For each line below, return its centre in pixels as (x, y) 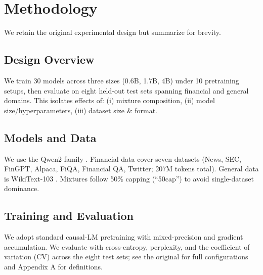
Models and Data (50, 137)
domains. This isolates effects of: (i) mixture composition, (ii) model (109, 100)
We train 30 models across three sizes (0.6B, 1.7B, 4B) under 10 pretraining (122, 80)
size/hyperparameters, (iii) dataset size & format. (81, 110)
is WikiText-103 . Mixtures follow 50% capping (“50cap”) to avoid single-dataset (129, 178)
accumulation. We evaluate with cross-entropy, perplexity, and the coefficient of (127, 246)
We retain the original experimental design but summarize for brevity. (113, 32)
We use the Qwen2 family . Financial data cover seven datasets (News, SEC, (123, 158)
